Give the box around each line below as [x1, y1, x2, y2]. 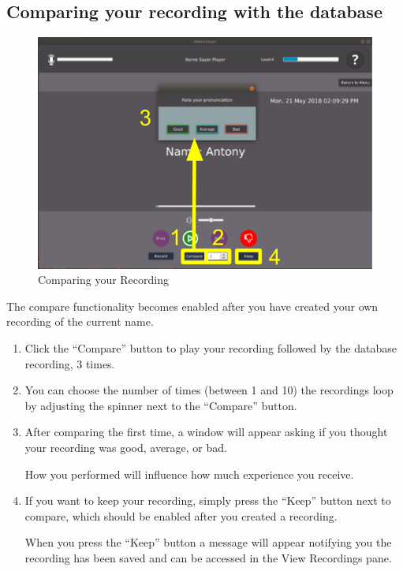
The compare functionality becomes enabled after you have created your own [6, 297, 379, 314]
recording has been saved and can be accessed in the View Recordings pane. [24, 549, 392, 565]
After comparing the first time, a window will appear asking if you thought [24, 424, 388, 440]
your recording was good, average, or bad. [24, 439, 227, 456]
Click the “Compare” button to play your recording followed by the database [24, 340, 397, 356]
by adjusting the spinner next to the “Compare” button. [24, 397, 297, 413]
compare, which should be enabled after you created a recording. [24, 507, 338, 524]
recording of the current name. [6, 313, 154, 330]
